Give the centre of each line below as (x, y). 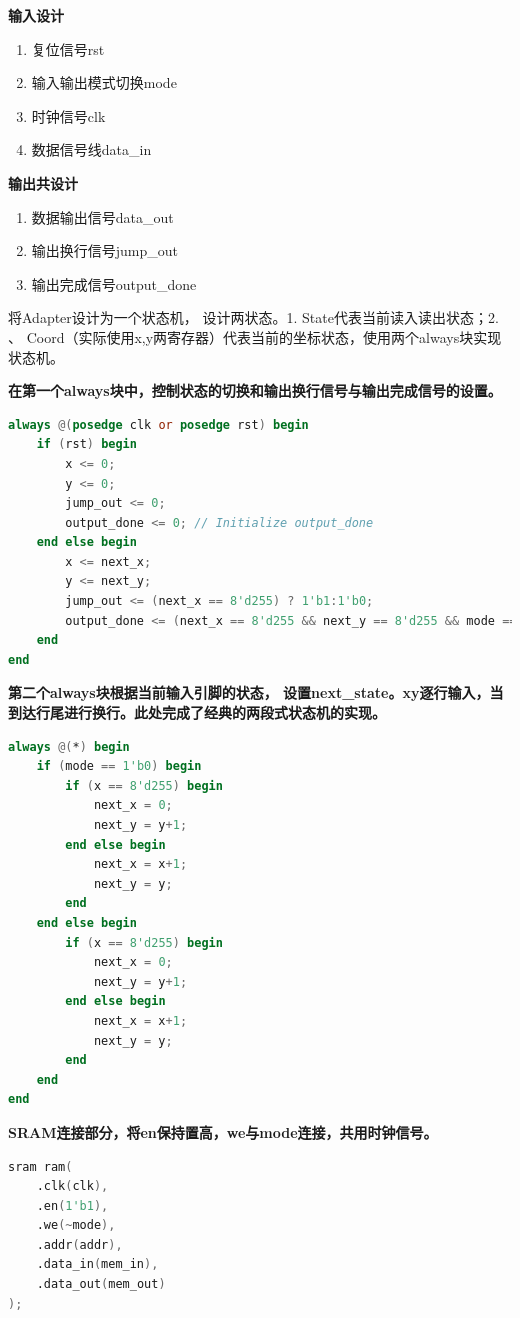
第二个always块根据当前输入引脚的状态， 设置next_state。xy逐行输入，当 (256, 692)
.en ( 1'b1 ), (72, 1205)
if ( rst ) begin (86, 444)
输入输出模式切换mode (104, 82)
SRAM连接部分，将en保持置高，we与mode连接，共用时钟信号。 (223, 1131)
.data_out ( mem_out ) (101, 1284)
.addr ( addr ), (79, 1244)
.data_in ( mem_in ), (97, 1264)
